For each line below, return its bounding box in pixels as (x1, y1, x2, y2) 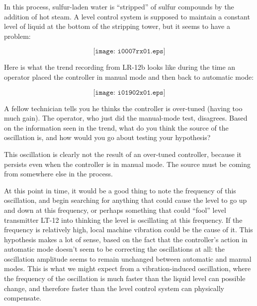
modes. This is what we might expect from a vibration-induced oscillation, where (4, 263, 251, 274)
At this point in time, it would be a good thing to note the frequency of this (4, 185, 236, 195)
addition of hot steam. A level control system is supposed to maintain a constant (4, 11, 250, 21)
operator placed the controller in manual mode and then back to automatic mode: (4, 71, 254, 82)
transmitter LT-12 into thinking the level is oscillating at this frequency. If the (4, 214, 243, 225)
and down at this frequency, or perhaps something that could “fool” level (4, 204, 226, 215)
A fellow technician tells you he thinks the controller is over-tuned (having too (4, 103, 243, 113)
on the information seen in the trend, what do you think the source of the (4, 122, 229, 133)
